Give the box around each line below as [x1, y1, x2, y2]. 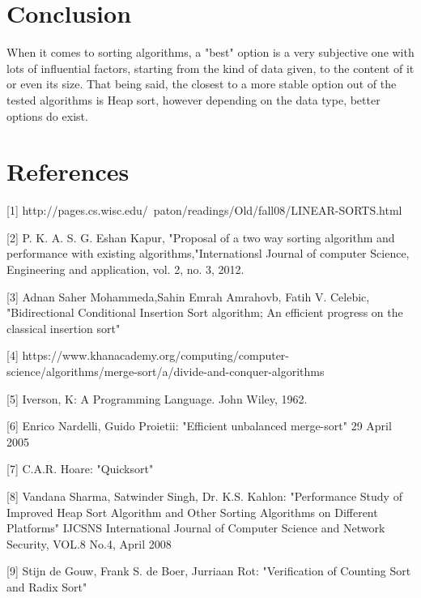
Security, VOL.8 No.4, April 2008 [6, 535, 172, 552]
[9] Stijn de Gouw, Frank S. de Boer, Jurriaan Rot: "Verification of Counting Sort [6, 562, 411, 579]
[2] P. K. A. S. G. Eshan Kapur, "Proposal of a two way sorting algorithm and [6, 229, 395, 246]
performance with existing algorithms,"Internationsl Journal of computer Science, [6, 245, 410, 262]
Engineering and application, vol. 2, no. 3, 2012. [6, 261, 245, 277]
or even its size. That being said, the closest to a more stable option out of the [6, 75, 397, 92]
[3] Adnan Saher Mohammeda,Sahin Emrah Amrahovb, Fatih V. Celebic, [6, 288, 370, 305]
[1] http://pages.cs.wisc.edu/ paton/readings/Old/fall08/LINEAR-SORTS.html [6, 202, 402, 219]
